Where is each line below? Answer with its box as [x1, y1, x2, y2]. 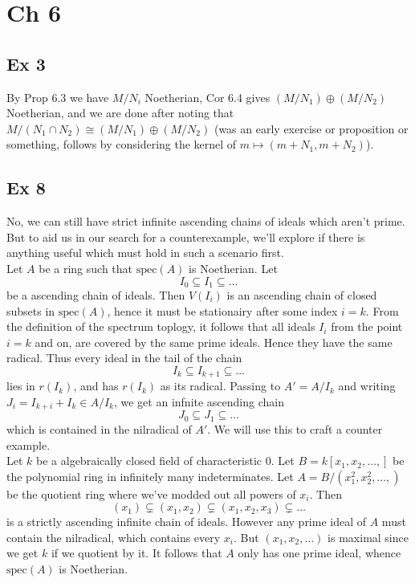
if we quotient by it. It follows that [51, 544, 222, 561]
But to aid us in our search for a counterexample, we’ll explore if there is [6, 228, 365, 245]
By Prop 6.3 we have [6, 88, 109, 105]
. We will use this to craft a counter [207, 420, 383, 437]
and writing [338, 377, 396, 394]
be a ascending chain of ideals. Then [6, 286, 185, 303]
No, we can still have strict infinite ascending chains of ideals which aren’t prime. [6, 213, 405, 230]
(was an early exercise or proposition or [214, 120, 409, 137]
